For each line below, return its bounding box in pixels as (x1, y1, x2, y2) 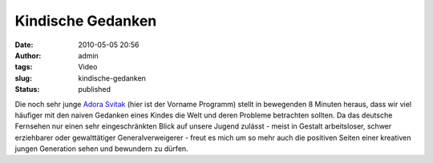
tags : (14, 62, 33, 72)
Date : (14, 40, 34, 50)
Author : (14, 50, 42, 60)
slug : (14, 73, 32, 83)
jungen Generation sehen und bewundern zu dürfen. (14, 144, 188, 153)
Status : (14, 85, 40, 94)
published (78, 85, 111, 94)
